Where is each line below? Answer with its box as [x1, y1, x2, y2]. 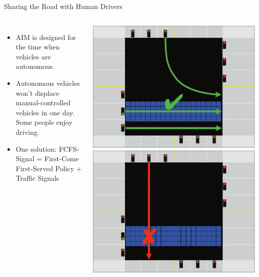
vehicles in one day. [15, 107, 75, 117]
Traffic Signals [15, 173, 59, 183]
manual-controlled [15, 97, 71, 108]
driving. [15, 126, 39, 137]
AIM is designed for [15, 31, 76, 42]
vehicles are [15, 51, 51, 61]
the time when [15, 41, 60, 52]
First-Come [44, 153, 79, 164]
